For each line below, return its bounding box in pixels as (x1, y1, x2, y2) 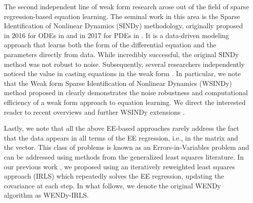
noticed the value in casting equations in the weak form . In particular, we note (4, 68, 241, 79)
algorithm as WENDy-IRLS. (4, 190, 89, 200)
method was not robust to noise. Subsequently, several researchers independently (4, 59, 245, 69)
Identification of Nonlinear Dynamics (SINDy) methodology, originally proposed (4, 20, 243, 31)
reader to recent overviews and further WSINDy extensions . (4, 106, 185, 117)
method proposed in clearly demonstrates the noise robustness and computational (4, 87, 248, 98)
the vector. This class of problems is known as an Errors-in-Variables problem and (4, 142, 250, 152)
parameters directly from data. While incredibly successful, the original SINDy (4, 49, 239, 59)
